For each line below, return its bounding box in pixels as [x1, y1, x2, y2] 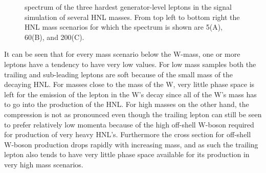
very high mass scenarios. [4, 159, 83, 169]
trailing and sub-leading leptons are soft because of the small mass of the [4, 69, 233, 79]
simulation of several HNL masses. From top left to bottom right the [25, 11, 240, 22]
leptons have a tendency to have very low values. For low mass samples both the [4, 58, 256, 69]
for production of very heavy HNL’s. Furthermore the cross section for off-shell [4, 129, 251, 140]
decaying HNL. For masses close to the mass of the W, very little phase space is [4, 79, 255, 90]
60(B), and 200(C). [25, 31, 84, 42]
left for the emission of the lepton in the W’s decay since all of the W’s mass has [4, 89, 257, 99]
